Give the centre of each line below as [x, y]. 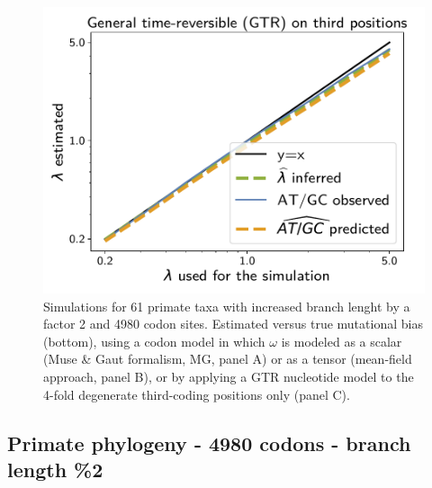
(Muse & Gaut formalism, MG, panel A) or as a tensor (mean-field [228, 359]
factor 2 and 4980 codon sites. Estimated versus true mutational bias [233, 324]
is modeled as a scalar [342, 341]
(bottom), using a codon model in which [154, 341]
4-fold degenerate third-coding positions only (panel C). [197, 394]
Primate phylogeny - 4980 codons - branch [209, 443]
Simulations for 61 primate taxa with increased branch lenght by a [227, 306]
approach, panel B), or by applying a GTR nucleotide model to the [229, 376]
